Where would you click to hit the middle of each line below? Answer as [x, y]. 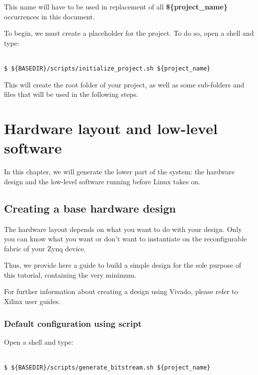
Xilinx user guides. [32, 301]
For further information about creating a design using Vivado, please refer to [121, 291]
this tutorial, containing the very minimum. [70, 274]
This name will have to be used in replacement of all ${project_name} [116, 6]
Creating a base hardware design [90, 208]
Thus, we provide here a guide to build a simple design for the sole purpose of [123, 265]
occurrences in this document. [49, 16]
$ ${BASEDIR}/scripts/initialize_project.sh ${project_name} [107, 68]
